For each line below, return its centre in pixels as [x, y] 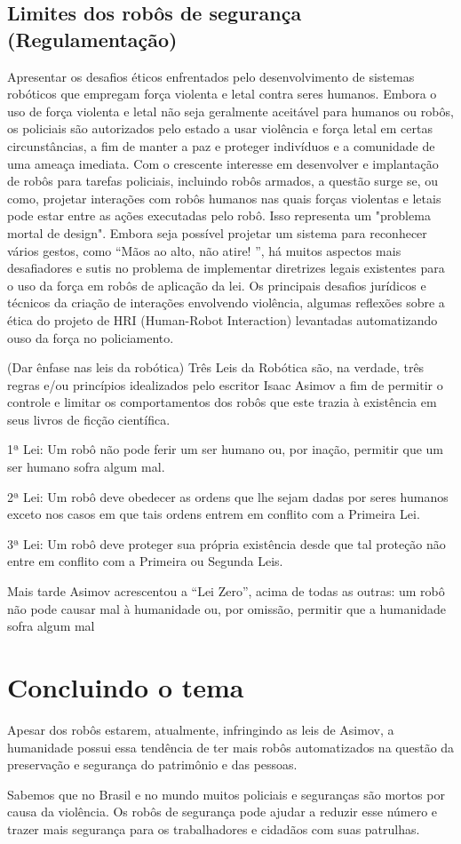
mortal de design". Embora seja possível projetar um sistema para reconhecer [217, 232]
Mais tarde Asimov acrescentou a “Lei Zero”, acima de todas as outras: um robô [226, 591]
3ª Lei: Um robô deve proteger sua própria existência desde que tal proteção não [227, 543]
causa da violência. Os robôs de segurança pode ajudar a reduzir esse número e [223, 812]
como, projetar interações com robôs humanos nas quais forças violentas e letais [224, 198]
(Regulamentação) [92, 39]
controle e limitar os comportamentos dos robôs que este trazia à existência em [222, 402]
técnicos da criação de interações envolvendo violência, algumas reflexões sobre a [226, 303]
